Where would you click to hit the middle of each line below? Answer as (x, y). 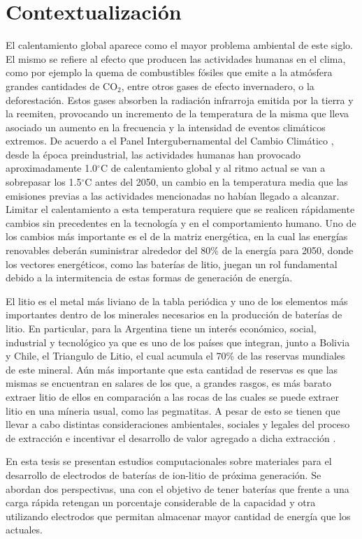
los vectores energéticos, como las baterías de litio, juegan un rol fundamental (172, 264)
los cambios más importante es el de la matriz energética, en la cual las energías (177, 236)
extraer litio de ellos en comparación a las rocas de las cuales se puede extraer (173, 396)
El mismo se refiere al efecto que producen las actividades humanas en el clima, (176, 58)
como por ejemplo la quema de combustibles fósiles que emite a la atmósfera (169, 72)
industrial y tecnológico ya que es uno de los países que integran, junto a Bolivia (178, 342)
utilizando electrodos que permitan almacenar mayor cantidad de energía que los (178, 516)
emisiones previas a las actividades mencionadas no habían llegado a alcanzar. (173, 195)
